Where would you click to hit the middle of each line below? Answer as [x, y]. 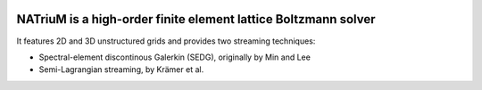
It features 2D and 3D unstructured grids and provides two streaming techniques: [166, 41]
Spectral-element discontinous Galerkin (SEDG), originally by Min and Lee [175, 57]
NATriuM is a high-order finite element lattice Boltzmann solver [196, 19]
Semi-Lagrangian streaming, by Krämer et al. [121, 70]
